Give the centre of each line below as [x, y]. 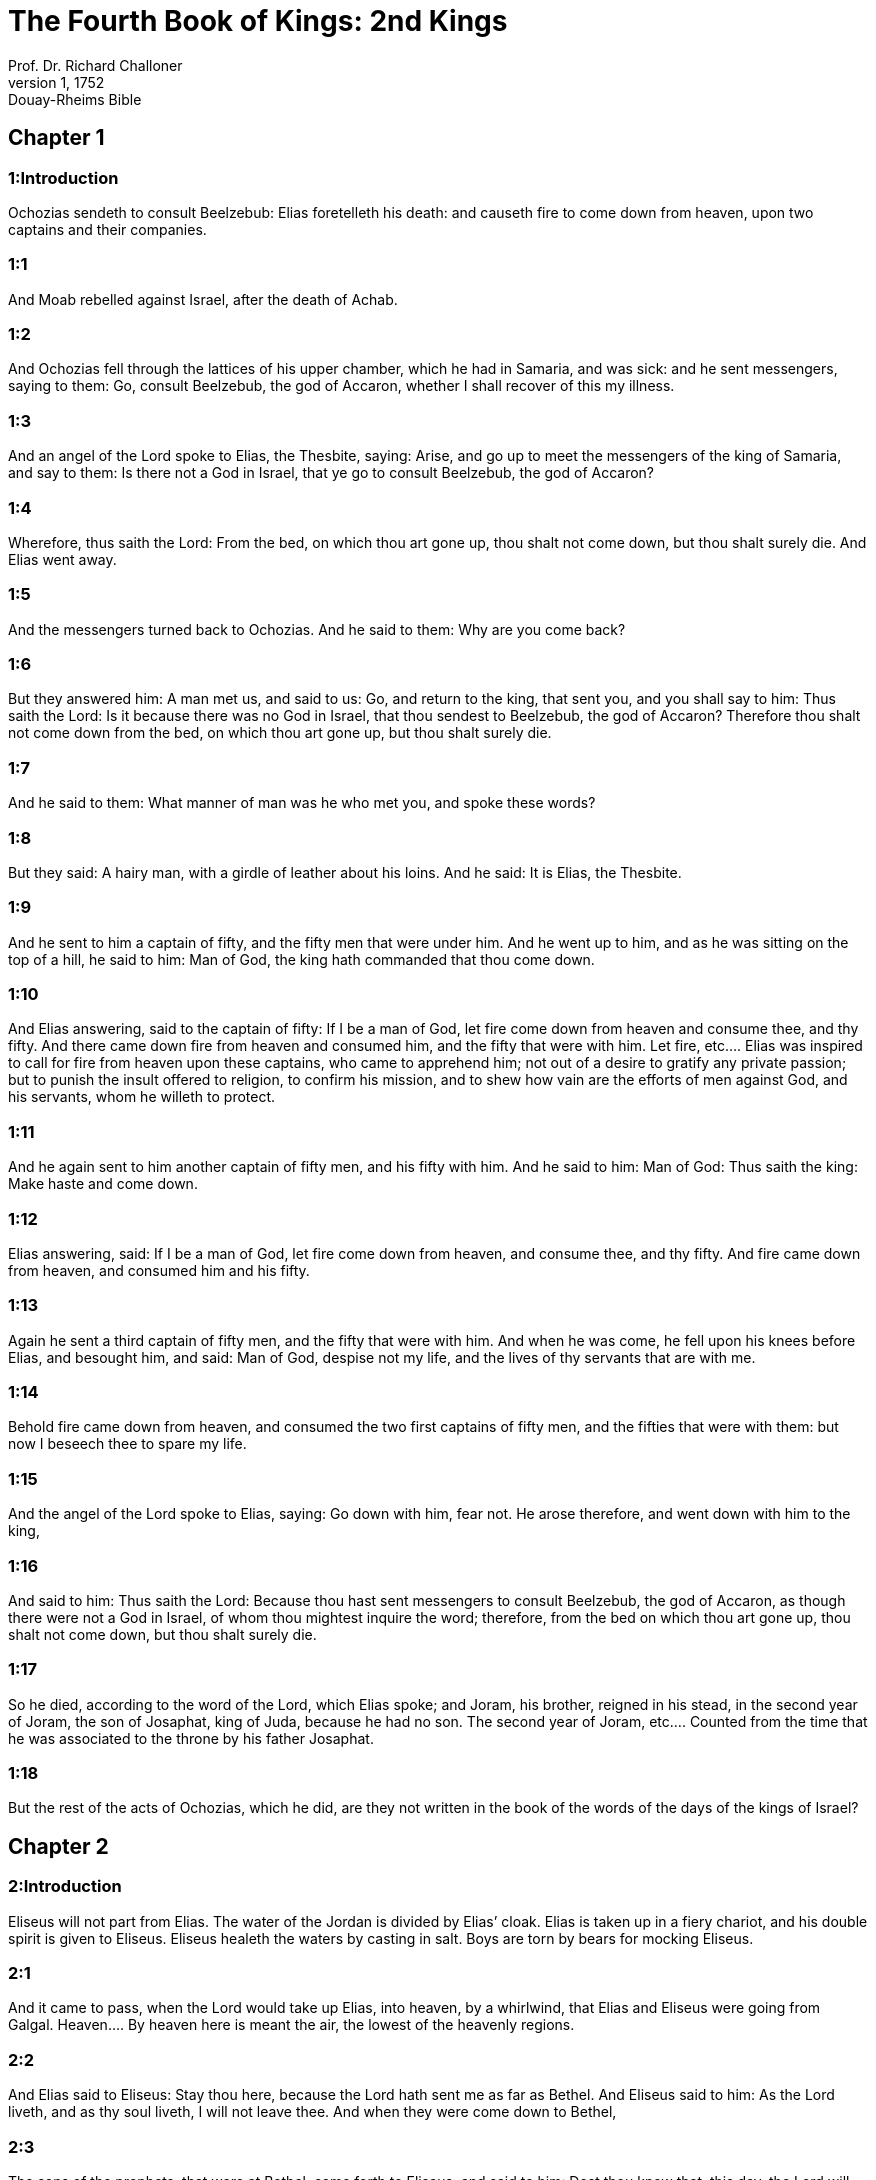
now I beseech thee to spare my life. [127, 1444]
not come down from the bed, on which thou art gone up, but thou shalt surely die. [280, 733]
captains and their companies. [107, 229]
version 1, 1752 [56, 82]
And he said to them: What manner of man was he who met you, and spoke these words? [302, 803]
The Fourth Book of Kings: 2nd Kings [258, 21]
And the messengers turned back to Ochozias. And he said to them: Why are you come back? [317, 629]
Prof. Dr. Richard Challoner [95, 65]
